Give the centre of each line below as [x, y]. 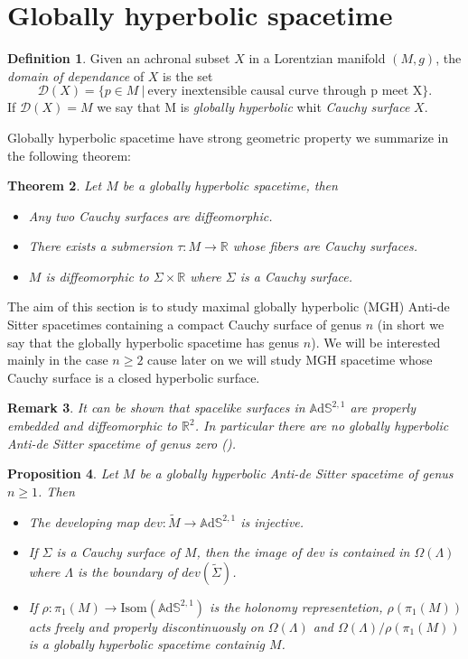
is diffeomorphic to [97, 276]
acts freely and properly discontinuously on [146, 626]
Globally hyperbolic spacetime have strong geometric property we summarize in [228, 137]
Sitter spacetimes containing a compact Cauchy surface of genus [184, 325]
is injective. [272, 521]
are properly [383, 408]
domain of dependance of [76, 75]
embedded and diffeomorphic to [93, 426]
